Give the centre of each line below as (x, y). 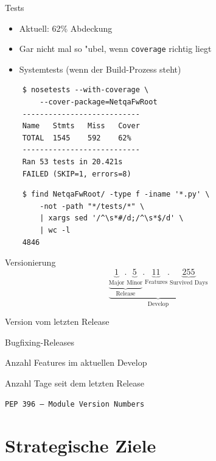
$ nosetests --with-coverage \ (85, 90)
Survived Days (189, 282)
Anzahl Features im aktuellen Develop (76, 362)
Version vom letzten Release (57, 321)
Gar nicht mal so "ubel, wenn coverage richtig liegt (115, 49)
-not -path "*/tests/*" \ (92, 206)
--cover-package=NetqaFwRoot (99, 102)
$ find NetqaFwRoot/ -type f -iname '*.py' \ (116, 194)
